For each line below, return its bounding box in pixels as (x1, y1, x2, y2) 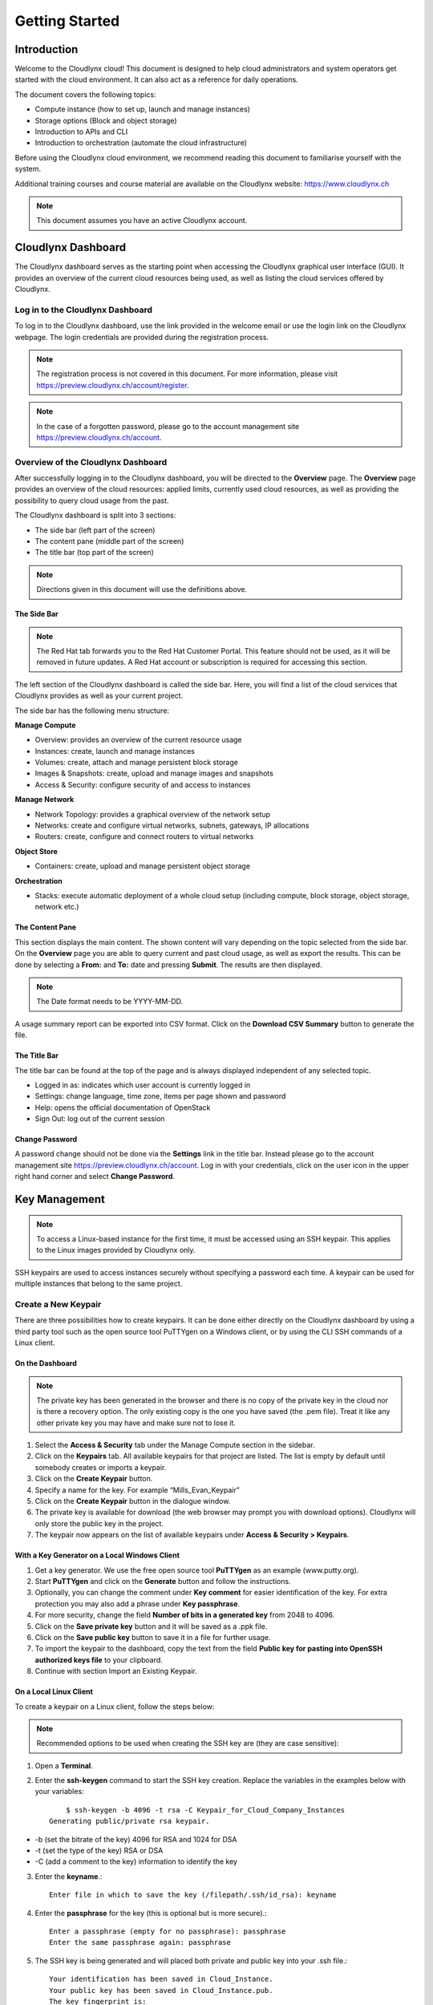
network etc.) (34, 902, 79, 912)
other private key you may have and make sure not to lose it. (36, 1418, 237, 1428)
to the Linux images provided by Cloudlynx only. (36, 1246, 196, 1255)
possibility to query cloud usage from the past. (14, 496, 169, 505)
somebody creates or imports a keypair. (34, 1462, 167, 1472)
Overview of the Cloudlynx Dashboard (14, 456, 168, 468)
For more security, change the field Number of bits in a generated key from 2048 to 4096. (34, 1610, 335, 1620)
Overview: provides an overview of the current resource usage (34, 735, 242, 745)
